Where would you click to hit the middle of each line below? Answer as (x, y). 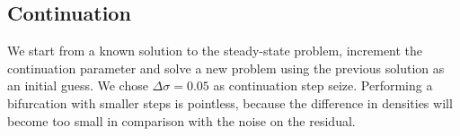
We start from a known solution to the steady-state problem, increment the (215, 51)
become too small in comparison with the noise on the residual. (181, 120)
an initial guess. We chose (78, 85)
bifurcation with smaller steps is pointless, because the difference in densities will (230, 102)
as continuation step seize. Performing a (323, 85)
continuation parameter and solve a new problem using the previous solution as (226, 68)
